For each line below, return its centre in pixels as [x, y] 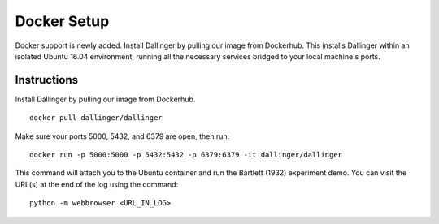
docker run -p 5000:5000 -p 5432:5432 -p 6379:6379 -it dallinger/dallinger [186, 155]
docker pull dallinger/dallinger [96, 118]
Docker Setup [62, 21]
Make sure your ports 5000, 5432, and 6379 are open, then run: [122, 136]
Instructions [47, 80]
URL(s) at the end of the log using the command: [97, 184]
